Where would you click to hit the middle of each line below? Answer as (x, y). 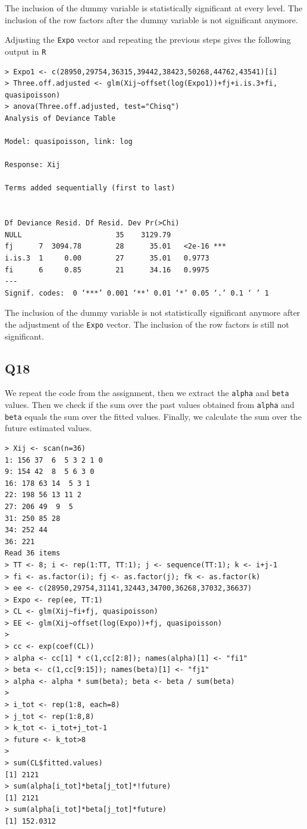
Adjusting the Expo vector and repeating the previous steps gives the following (148, 40)
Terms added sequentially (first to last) (90, 188)
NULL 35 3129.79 (88, 235)
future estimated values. (48, 428)
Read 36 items (33, 553)
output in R (26, 51)
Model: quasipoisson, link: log (69, 142)
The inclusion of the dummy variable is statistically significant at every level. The (154, 8)
